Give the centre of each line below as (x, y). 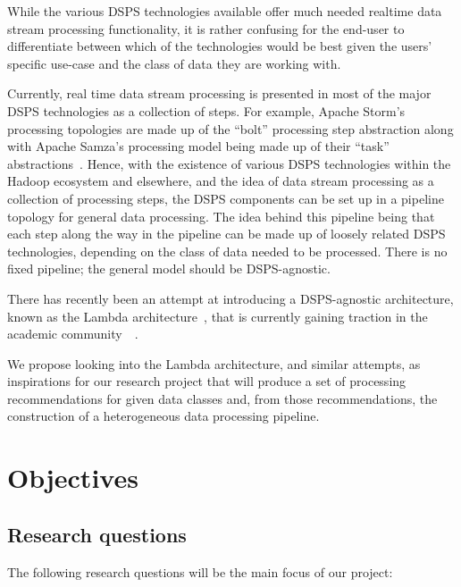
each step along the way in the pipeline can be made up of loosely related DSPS (226, 234)
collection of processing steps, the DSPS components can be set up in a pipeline (226, 198)
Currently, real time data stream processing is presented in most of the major (219, 93)
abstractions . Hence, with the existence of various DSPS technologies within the (229, 163)
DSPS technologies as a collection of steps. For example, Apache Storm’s (206, 110)
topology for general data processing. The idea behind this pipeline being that (221, 216)
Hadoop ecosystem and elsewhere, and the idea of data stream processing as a (221, 181)
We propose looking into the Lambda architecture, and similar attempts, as (214, 363)
